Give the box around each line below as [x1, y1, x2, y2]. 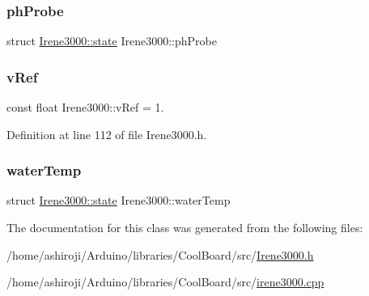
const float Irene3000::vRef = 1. [6, 99, 164, 116]
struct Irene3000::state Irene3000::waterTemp [6, 192, 231, 209]
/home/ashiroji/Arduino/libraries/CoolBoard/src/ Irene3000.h [6, 246, 314, 263]
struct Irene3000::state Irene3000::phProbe [6, 32, 217, 49]
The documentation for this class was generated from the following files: [6, 219, 363, 236]
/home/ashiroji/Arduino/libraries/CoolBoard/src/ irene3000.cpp [6, 273, 324, 290]
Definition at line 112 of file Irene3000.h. [6, 125, 207, 142]
